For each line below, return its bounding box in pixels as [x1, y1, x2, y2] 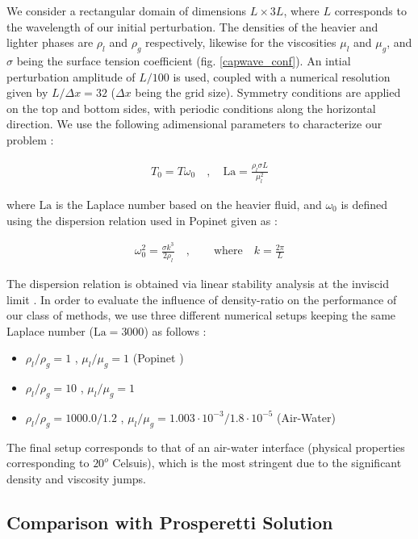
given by [6, 84, 48, 101]
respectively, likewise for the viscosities [145, 34, 336, 51]
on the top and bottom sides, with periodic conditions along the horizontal [6, 99, 376, 116]
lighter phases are [6, 34, 94, 51]
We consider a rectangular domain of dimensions [6, 2, 247, 19]
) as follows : [144, 322, 207, 339]
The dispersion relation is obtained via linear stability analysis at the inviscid [6, 275, 389, 292]
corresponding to [6, 454, 90, 471]
